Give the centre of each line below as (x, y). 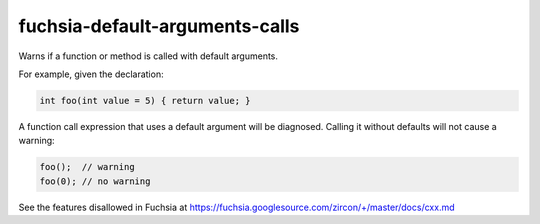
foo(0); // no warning (95, 181)
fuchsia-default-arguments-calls (159, 26)
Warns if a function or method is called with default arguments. (148, 56)
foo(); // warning (87, 167)
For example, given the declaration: (91, 74)
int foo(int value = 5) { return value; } (145, 100)
